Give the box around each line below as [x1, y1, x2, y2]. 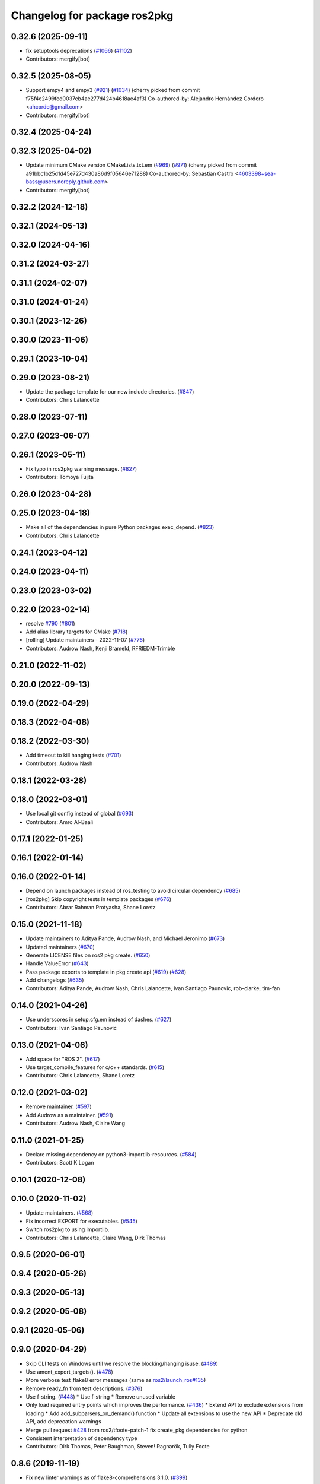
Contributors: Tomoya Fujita [25, 474, 94, 481]
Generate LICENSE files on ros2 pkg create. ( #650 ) [25, 952, 151, 959]
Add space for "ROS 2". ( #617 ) [25, 1055, 100, 1063]
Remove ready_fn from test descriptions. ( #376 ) [25, 1385, 143, 1392]
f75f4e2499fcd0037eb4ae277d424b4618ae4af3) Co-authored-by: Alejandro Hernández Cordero [25, 95, 264, 102]
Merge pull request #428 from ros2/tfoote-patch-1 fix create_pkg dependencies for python [25, 1426, 248, 1434]
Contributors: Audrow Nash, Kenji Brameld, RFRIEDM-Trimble [25, 645, 175, 652]
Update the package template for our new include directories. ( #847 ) [25, 388, 194, 395]
